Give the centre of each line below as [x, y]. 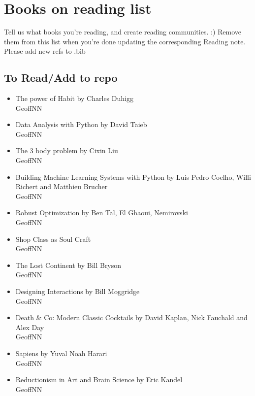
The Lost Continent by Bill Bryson [68, 265]
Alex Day [30, 327]
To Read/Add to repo [61, 78]
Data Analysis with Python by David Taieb [81, 124]
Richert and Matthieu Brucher [62, 186]
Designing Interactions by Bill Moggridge [78, 291]
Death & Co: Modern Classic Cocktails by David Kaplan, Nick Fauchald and [131, 317]
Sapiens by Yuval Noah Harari [61, 353]
